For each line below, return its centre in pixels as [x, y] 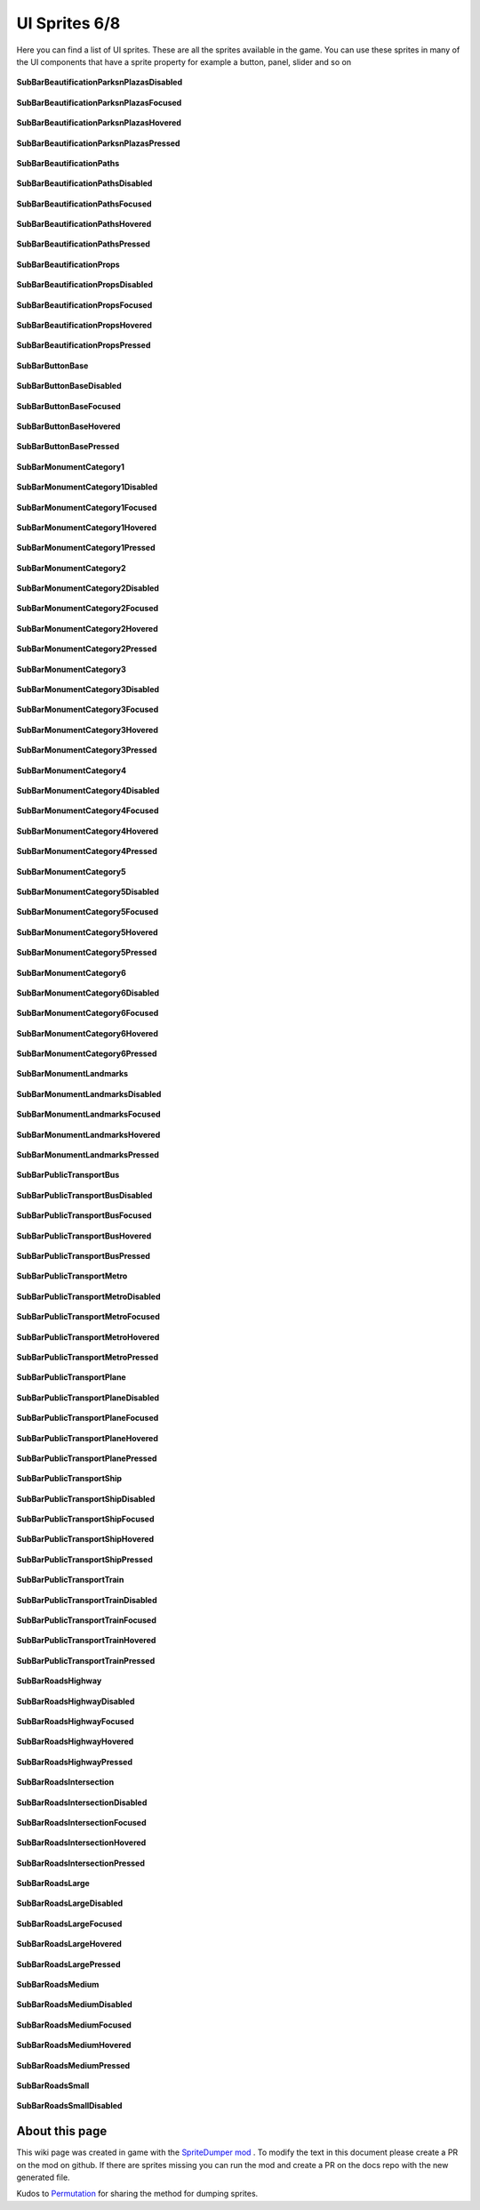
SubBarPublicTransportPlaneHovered [88, 1438]
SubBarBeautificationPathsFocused [84, 204]
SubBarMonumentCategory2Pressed [87, 649]
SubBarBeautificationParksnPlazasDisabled [99, 82]
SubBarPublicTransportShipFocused [85, 1519]
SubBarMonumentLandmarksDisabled [89, 1093]
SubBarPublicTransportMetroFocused [88, 1317]
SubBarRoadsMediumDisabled [74, 2004]
